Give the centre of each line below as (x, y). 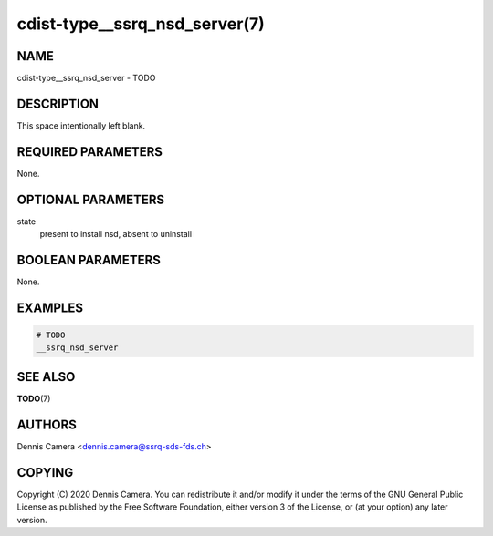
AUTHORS (47, 424)
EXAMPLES (50, 308)
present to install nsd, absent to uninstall (115, 234)
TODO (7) (34, 398)
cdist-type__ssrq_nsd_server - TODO (86, 78)
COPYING (45, 473)
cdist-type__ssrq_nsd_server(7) (141, 24)
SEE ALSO (46, 377)
